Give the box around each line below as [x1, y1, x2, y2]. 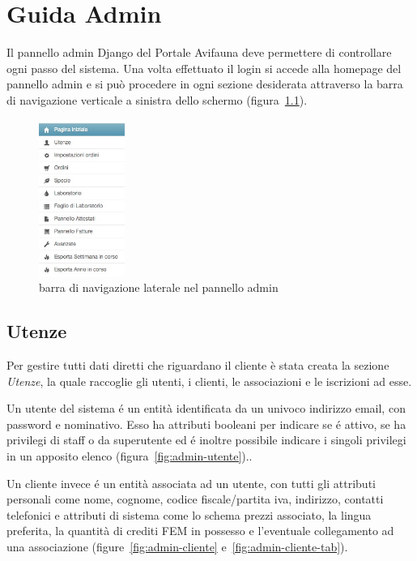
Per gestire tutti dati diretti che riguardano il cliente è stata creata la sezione [6, 356, 389, 373]
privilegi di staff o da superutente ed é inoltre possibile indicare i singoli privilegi [6, 431, 406, 448]
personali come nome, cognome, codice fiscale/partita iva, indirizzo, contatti [6, 490, 384, 507]
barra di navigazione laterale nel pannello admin [39, 279, 279, 296]
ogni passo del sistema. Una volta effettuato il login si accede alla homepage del [6, 59, 402, 76]
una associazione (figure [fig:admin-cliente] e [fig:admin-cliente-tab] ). [6, 537, 348, 555]
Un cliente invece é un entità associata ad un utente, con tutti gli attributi [6, 474, 376, 491]
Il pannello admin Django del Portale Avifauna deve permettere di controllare [6, 44, 392, 61]
